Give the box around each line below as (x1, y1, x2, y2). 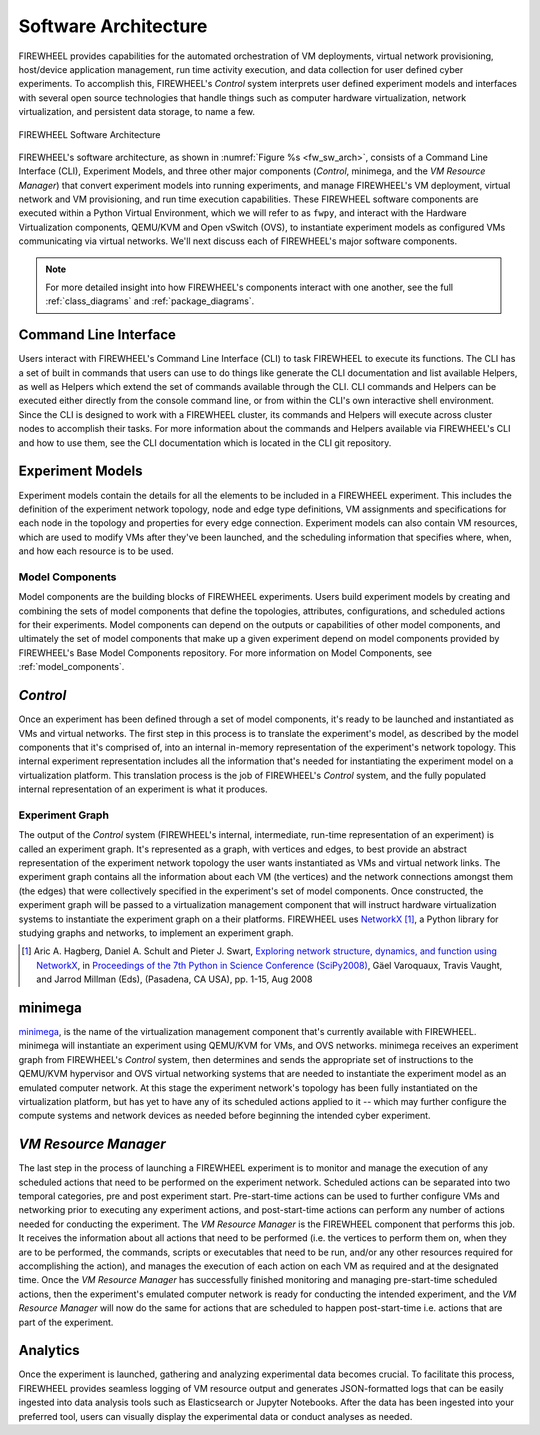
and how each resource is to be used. (18, 545, 174, 557)
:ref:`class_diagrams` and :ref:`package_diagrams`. (45, 295, 255, 307)
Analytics (18, 1342, 80, 1359)
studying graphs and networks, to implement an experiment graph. (18, 926, 294, 939)
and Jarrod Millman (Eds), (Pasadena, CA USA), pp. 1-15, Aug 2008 (36, 973, 313, 985)
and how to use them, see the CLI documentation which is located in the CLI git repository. (18, 436, 392, 449)
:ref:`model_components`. (18, 661, 125, 673)
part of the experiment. (18, 1316, 114, 1328)
